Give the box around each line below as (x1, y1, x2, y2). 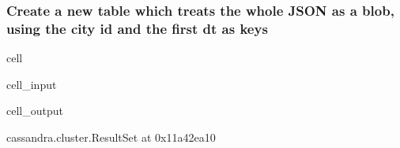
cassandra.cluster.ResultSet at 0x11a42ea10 (6, 128, 216, 145)
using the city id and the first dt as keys (6, 18, 268, 38)
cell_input (6, 76, 57, 92)
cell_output (6, 102, 63, 119)
